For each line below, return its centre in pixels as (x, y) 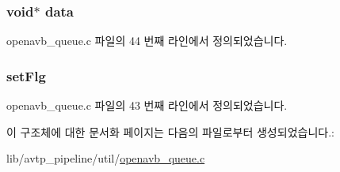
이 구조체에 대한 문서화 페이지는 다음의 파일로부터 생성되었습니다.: (170, 131)
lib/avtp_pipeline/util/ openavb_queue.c (106, 158)
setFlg (26, 75)
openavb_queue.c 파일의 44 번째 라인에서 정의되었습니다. (147, 41)
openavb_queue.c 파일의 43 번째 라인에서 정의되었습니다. (147, 105)
